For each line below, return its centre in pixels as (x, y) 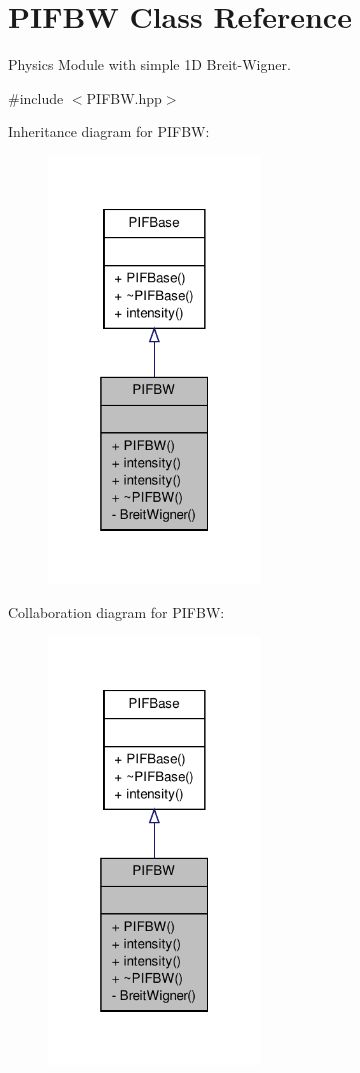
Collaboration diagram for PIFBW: (116, 612)
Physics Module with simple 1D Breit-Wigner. (149, 64)
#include (36, 97)
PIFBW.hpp (124, 97)
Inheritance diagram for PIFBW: (109, 131)
